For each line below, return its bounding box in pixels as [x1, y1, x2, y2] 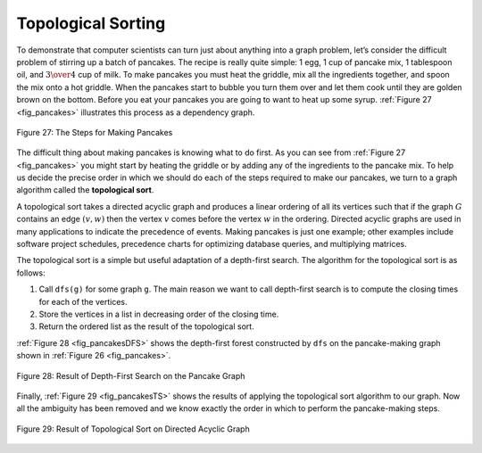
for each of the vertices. [38, 296, 129, 307]
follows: [16, 268, 46, 278]
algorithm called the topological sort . [16, 185, 154, 195]
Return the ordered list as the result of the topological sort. [38, 321, 254, 332]
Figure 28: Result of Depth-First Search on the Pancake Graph [16, 370, 245, 381]
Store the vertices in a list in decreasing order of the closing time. [38, 309, 279, 319]
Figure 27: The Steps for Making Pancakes [16, 127, 173, 137]
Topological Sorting [16, 13, 166, 33]
